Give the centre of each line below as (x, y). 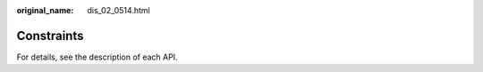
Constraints (50, 36)
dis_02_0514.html (119, 10)
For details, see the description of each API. (97, 57)
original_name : (45, 10)
